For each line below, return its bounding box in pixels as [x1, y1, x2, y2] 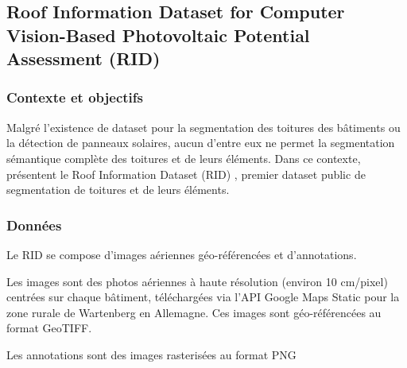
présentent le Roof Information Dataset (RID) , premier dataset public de [6, 165, 366, 182]
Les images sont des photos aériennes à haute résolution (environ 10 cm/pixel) [6, 273, 388, 289]
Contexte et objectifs [6, 87, 144, 107]
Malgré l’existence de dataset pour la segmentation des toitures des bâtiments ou [6, 118, 401, 135]
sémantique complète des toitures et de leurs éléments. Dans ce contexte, [6, 149, 361, 166]
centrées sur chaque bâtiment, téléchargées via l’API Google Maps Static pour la [6, 289, 400, 305]
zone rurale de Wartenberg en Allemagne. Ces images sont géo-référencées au [6, 304, 382, 320]
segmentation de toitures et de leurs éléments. [6, 181, 230, 198]
